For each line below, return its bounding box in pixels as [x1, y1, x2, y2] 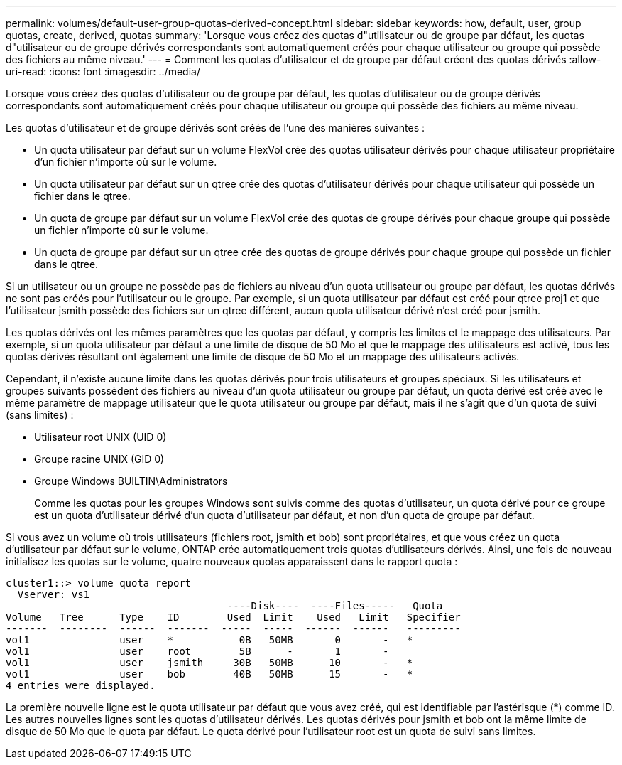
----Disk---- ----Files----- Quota [227, 600, 443, 611]
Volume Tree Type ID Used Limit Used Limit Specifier [6, 611, 461, 623]
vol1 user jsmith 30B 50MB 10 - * [6, 657, 413, 668]
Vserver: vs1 [17, 589, 90, 600]
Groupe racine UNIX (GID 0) [34, 453, 165, 465]
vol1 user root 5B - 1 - [6, 646, 389, 657]
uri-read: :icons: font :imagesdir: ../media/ [6, 65, 200, 77]
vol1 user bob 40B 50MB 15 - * [6, 668, 413, 680]
